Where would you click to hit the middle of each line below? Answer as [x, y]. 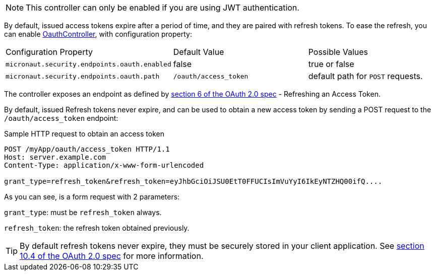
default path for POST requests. [365, 76]
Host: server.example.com [55, 157]
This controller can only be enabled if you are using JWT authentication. [163, 8]
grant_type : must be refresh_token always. [83, 212]
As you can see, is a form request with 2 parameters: [92, 197]
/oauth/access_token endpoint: [61, 118]
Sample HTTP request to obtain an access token [84, 134]
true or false [331, 64]
